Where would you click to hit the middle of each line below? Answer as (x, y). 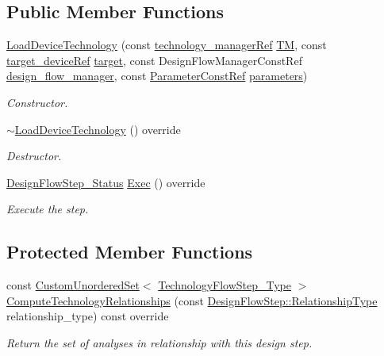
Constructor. (37, 102)
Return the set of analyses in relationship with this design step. (159, 342)
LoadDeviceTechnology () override (98, 129)
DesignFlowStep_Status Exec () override (106, 182)
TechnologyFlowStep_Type (225, 285)
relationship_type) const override (88, 316)
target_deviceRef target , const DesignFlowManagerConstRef (154, 60)
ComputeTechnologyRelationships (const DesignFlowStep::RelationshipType (192, 300)
